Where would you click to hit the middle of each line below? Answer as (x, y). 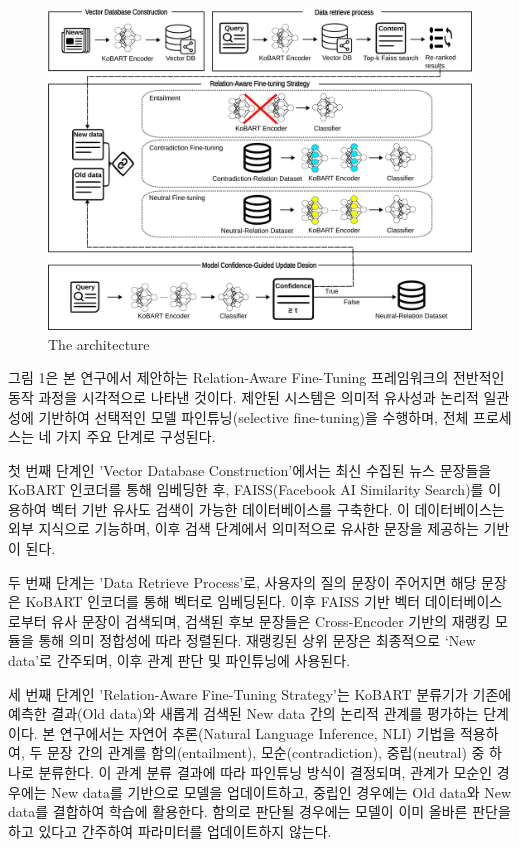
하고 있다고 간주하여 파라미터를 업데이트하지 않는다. (170, 830)
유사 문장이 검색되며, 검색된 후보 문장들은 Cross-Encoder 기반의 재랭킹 (271, 620)
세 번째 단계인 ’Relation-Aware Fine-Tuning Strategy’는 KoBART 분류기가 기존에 (260, 693)
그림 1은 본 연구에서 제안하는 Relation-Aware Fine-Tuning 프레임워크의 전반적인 (256, 377)
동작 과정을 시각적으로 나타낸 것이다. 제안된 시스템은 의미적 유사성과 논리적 (243, 396)
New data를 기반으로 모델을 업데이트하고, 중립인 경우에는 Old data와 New (281, 791)
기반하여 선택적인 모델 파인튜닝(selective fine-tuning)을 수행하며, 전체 (253, 416)
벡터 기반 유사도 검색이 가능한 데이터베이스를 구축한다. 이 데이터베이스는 (278, 508)
